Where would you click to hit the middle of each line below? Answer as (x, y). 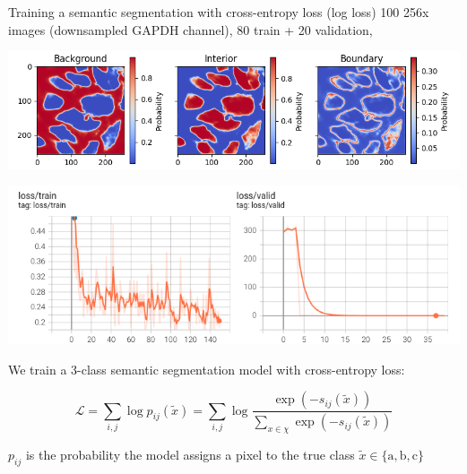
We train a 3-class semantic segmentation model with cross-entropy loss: (207, 369)
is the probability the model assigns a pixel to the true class (190, 454)
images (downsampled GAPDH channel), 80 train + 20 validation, (190, 29)
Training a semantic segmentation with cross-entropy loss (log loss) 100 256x (219, 12)
